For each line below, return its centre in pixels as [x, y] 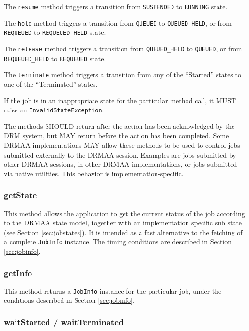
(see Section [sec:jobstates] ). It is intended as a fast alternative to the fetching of [123, 232]
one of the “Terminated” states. [51, 84]
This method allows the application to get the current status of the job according [124, 213]
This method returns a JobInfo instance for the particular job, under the [113, 291]
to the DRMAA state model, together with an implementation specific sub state [123, 223]
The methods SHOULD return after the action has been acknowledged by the [119, 126]
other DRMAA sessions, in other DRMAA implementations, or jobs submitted [121, 164]
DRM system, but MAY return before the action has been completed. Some [117, 135]
